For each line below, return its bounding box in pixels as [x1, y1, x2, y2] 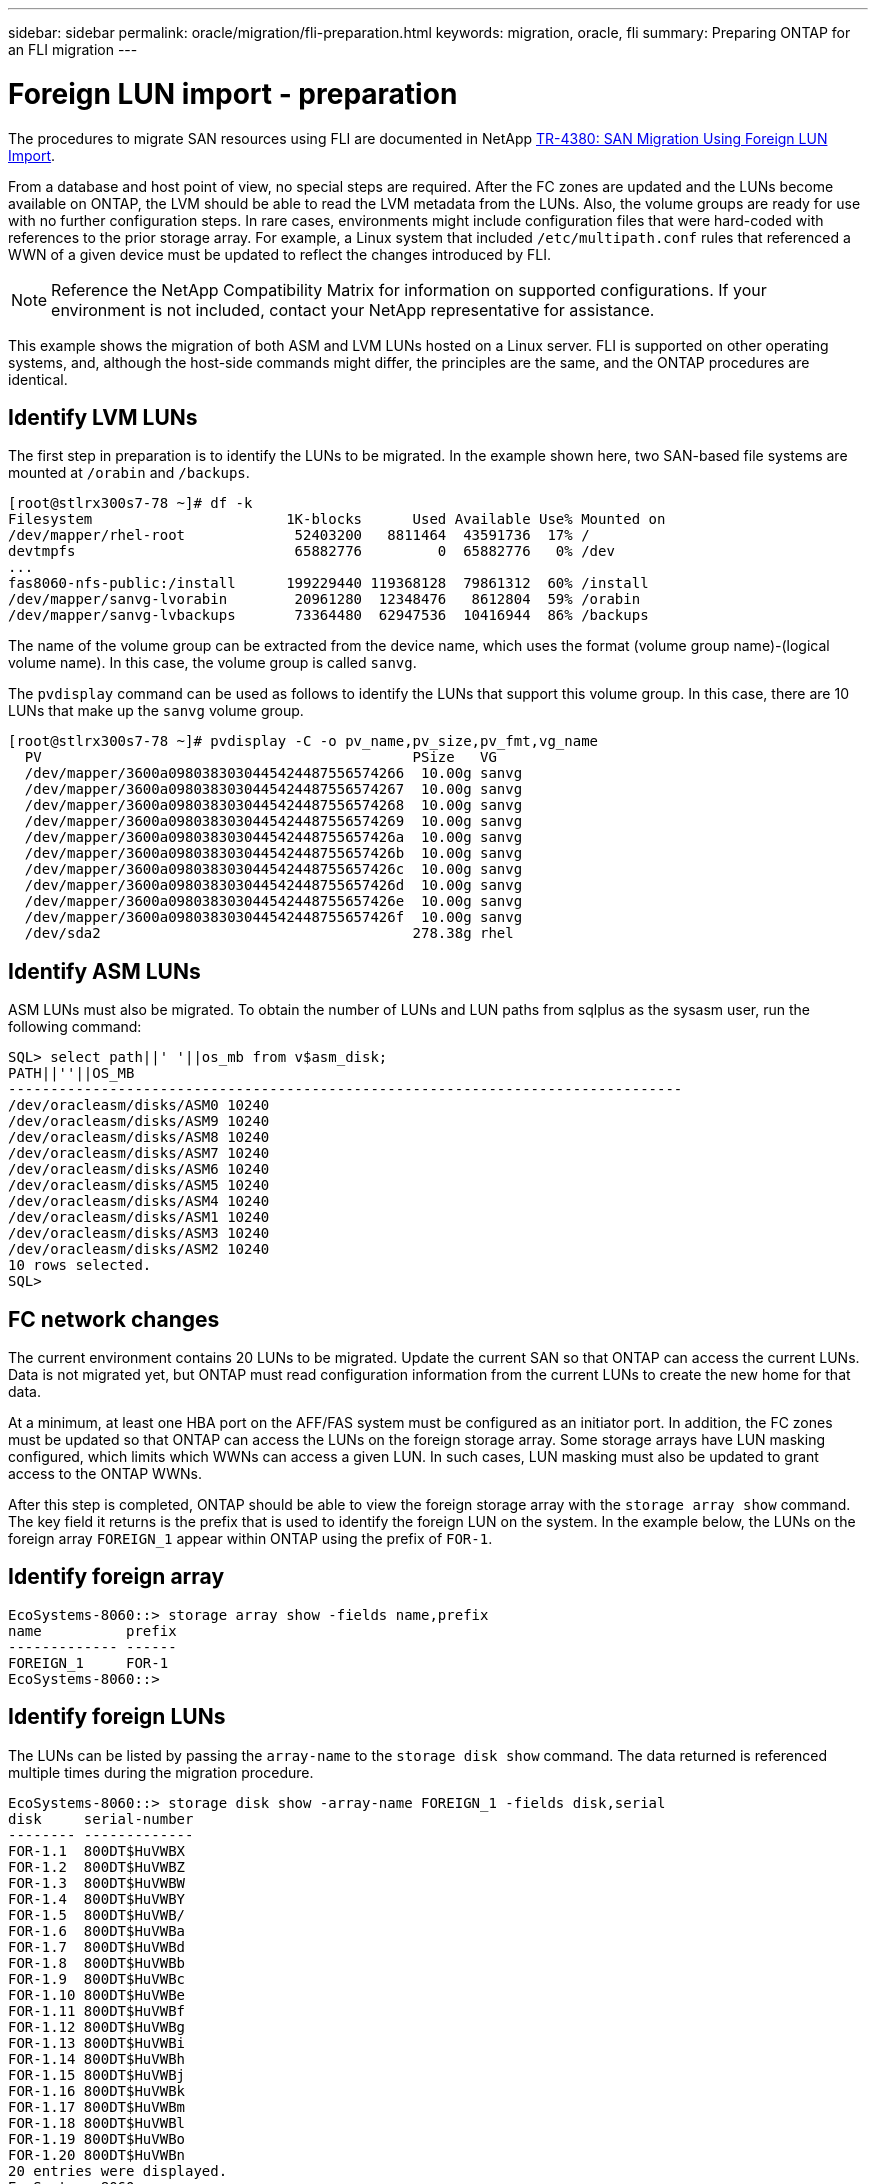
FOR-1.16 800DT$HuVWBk [8, 2082, 186, 2099]
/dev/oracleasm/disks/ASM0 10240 [8, 1097, 270, 1114]
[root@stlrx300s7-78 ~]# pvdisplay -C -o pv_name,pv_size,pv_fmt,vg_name [8, 733, 599, 750]
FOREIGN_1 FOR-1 [8, 1654, 169, 1671]
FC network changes [8, 1306, 220, 1332]
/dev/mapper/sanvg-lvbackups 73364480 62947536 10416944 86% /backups [8, 607, 649, 624]
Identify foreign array [8, 1564, 225, 1590]
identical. [8, 370, 68, 388]
